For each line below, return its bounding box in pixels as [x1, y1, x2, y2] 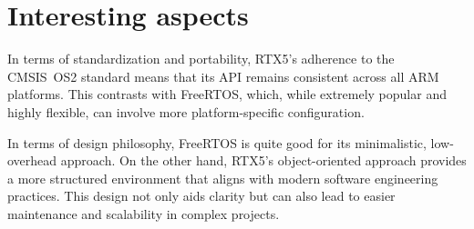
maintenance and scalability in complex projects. [7, 204, 280, 223]
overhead [7, 151, 57, 170]
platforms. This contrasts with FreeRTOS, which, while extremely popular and [7, 85, 447, 104]
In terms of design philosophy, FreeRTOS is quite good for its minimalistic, [7, 133, 427, 152]
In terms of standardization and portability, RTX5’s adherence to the [7, 49, 395, 68]
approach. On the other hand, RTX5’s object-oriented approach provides [60, 151, 467, 170]
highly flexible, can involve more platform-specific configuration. [7, 102, 365, 121]
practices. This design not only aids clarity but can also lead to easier [7, 186, 396, 205]
